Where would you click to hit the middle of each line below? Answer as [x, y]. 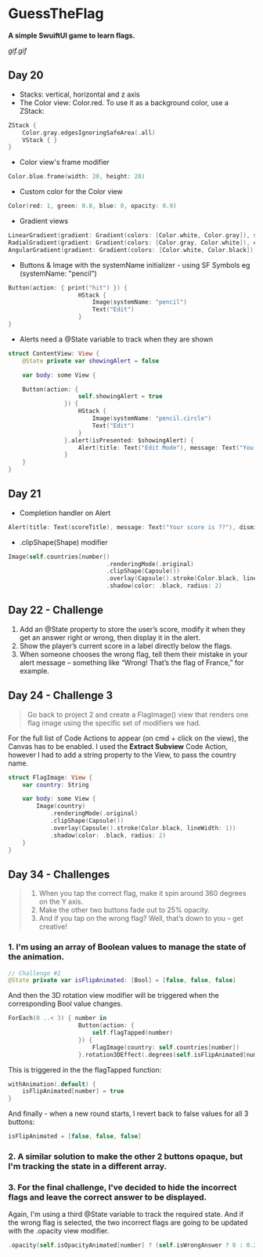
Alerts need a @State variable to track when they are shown [116, 339]
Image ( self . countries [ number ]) [59, 557]
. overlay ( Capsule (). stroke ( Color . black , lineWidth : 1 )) [143, 828]
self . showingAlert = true [120, 396]
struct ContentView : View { [54, 353]
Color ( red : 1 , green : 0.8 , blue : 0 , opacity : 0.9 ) [92, 206]
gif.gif [18, 50]
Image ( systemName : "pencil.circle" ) [152, 418]
